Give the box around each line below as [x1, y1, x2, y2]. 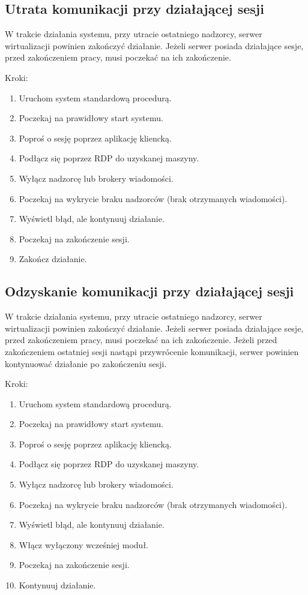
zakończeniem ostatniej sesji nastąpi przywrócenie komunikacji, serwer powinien [5, 345, 299, 357]
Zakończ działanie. [19, 253, 87, 265]
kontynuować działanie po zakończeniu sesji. [5, 357, 167, 369]
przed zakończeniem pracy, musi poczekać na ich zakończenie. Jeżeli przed [5, 333, 277, 346]
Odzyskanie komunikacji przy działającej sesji [5, 282, 294, 300]
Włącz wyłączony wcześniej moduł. [19, 538, 149, 551]
